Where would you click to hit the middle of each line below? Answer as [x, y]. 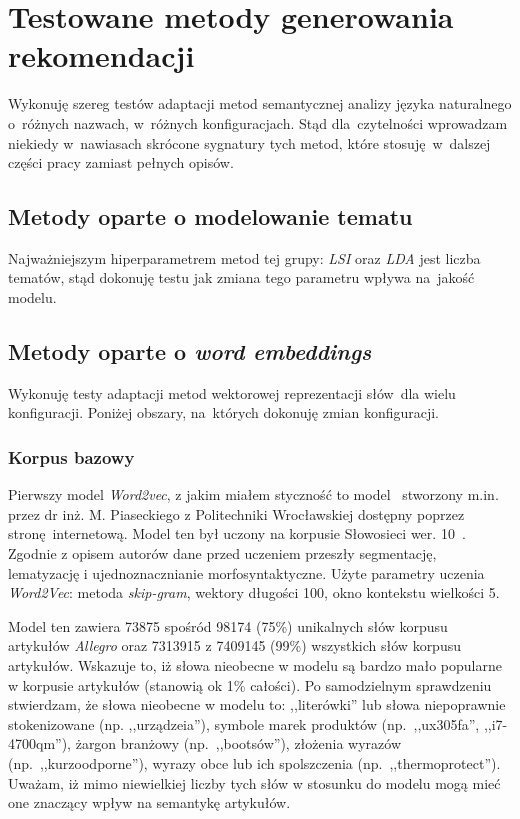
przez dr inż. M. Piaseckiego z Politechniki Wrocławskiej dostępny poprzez [236, 513]
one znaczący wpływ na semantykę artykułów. [149, 802]
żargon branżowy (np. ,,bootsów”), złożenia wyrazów [238, 743]
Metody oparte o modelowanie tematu [210, 216]
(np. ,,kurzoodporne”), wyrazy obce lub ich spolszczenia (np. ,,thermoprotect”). [254, 763]
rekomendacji [101, 55]
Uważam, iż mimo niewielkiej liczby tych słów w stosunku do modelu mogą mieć [254, 782]
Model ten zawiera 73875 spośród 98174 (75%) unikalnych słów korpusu [228, 625]
